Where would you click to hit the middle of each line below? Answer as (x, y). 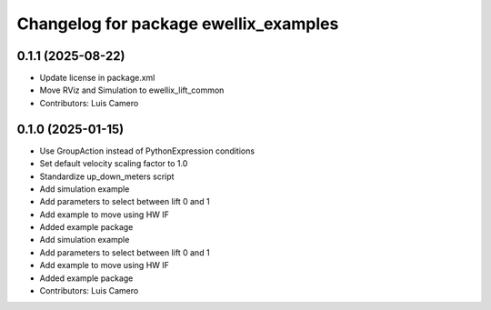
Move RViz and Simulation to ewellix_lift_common (132, 90)
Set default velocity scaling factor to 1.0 (114, 164)
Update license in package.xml (97, 78)
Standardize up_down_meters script (107, 176)
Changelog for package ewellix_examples (178, 24)
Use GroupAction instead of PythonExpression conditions (147, 151)
